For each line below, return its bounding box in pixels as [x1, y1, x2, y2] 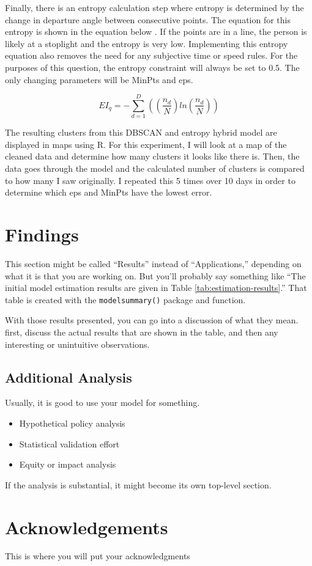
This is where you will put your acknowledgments [5, 549, 190, 562]
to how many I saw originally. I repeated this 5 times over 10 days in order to [5, 174, 295, 186]
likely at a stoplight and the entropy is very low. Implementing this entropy [5, 37, 288, 50]
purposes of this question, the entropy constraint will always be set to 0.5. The [5, 61, 300, 73]
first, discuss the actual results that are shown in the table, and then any [5, 326, 278, 338]
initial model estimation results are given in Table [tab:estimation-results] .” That [5, 281, 307, 294]
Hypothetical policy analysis [19, 416, 125, 429]
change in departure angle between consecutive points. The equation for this [5, 13, 291, 26]
